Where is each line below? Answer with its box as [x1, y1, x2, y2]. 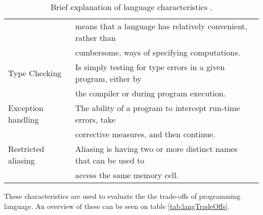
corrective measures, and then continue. [75, 128, 215, 140]
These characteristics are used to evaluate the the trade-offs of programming [4, 191, 241, 201]
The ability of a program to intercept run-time [75, 102, 240, 114]
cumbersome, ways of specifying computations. [75, 46, 240, 58]
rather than [75, 32, 116, 43]
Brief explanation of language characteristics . [50, 1, 213, 13]
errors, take [75, 114, 116, 125]
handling [8, 114, 39, 125]
